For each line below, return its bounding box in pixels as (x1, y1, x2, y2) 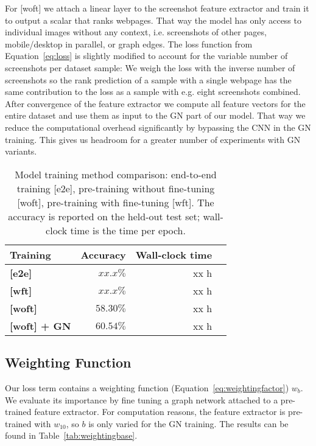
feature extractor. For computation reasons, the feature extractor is (34, 405, 286, 418)
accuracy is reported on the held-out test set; (8, 209, 200, 223)
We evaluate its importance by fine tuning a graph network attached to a (5, 393, 278, 406)
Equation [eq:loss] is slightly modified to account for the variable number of (5, 49, 288, 62)
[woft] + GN (10, 318, 71, 333)
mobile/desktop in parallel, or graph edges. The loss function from (5, 37, 253, 50)
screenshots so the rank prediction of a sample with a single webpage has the (5, 73, 292, 86)
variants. (5, 145, 37, 158)
